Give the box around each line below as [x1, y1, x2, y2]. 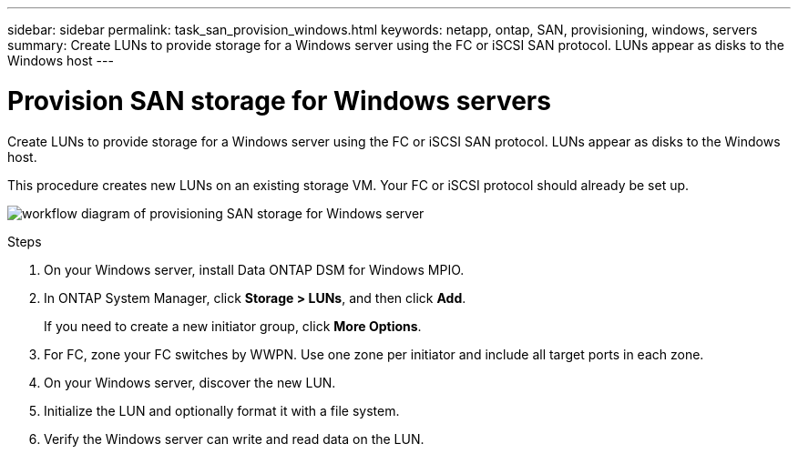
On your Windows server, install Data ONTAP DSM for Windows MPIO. [44, 261, 465, 277]
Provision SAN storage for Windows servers [7, 85, 551, 116]
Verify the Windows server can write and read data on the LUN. [44, 430, 425, 447]
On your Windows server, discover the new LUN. [44, 374, 336, 390]
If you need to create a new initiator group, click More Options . [44, 318, 422, 334]
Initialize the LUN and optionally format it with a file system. [44, 402, 400, 419]
